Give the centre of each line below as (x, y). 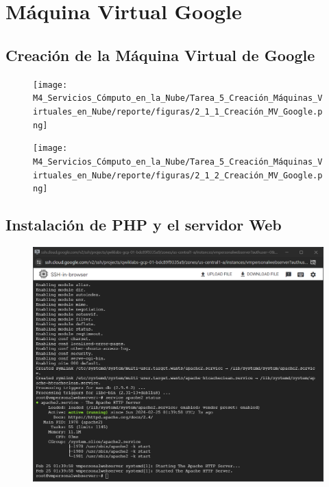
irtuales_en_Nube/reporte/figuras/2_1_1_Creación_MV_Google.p (178, 111)
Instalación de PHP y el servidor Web (144, 225)
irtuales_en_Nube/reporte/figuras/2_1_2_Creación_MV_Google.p (178, 175)
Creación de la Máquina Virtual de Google (160, 55)
